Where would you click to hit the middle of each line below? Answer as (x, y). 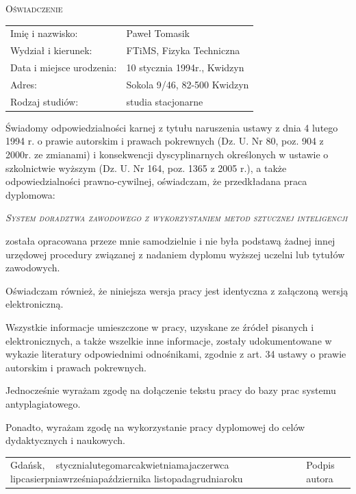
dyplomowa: (30, 194)
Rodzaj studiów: (44, 101)
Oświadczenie (34, 8)
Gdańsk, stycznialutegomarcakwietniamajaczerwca (120, 465)
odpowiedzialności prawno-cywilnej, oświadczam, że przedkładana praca (156, 181)
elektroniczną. (35, 304)
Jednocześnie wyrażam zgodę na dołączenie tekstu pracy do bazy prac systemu (171, 390)
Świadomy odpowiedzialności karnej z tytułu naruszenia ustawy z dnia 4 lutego (172, 127)
